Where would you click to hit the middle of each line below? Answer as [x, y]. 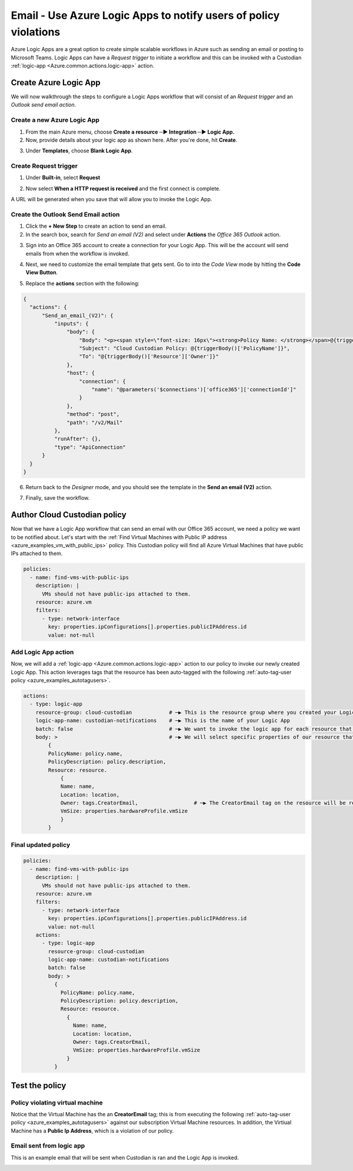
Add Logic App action [42, 652]
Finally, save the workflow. [58, 498]
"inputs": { [71, 323]
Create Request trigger [44, 166]
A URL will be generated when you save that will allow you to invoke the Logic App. [111, 199]
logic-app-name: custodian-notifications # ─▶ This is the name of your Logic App [163, 721]
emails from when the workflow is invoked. [77, 254]
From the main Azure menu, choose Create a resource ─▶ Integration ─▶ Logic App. [130, 132]
